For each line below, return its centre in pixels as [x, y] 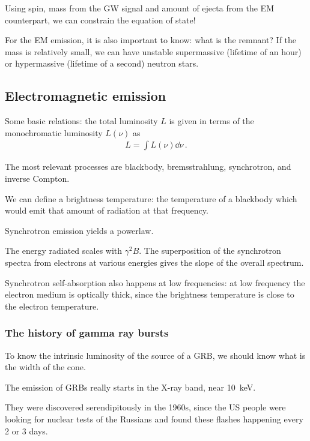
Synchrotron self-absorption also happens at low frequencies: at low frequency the [155, 282]
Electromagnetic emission [86, 96]
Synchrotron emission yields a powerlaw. [79, 230]
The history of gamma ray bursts [87, 333]
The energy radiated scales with [64, 250]
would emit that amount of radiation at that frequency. [107, 210]
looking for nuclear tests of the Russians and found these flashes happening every [154, 418]
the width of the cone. [45, 367]
